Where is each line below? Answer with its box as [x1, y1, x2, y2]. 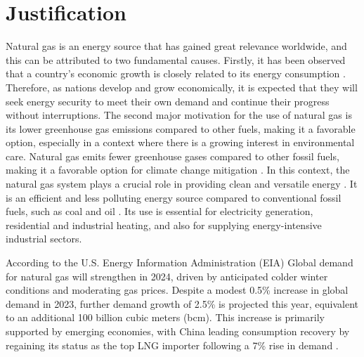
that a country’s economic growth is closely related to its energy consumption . [6, 66, 346, 81]
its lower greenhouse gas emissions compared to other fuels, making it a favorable [6, 121, 356, 136]
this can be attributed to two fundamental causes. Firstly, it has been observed [6, 52, 346, 67]
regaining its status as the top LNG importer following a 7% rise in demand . [6, 337, 339, 352]
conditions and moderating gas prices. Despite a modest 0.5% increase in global [6, 283, 349, 297]
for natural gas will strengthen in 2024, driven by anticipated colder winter [6, 268, 328, 283]
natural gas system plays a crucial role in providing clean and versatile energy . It [6, 176, 358, 191]
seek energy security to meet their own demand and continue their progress [6, 93, 330, 108]
